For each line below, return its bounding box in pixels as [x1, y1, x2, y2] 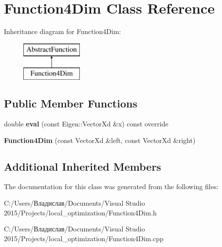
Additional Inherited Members [4, 159, 161, 174]
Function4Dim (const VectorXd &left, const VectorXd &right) [4, 135, 196, 145]
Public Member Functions [4, 96, 137, 111]
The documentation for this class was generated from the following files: [4, 181, 219, 192]
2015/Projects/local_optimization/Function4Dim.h [4, 207, 157, 217]
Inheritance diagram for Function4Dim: [4, 26, 121, 36]
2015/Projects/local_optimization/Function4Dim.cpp [4, 233, 164, 243]
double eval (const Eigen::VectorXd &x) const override [4, 119, 168, 129]
